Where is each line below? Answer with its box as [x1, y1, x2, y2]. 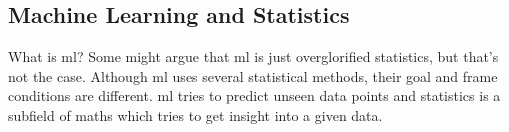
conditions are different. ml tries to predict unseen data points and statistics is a [8, 85, 501, 106]
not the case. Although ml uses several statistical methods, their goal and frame [8, 65, 498, 86]
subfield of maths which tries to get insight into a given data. [8, 104, 383, 125]
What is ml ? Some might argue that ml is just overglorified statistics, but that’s [8, 46, 499, 67]
